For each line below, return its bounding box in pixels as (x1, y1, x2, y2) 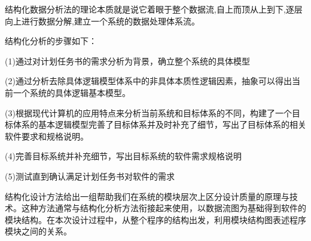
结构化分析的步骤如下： (5, 35, 97, 47)
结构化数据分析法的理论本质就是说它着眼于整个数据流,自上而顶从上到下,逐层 (5, 3, 303, 15)
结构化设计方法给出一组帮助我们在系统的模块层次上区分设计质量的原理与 (5, 190, 289, 202)
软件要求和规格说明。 (5, 129, 89, 142)
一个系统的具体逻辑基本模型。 (13, 86, 130, 98)
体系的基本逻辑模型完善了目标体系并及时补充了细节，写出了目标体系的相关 (13, 118, 306, 131)
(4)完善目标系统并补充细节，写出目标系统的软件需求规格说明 (5, 150, 242, 162)
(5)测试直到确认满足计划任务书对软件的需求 (5, 169, 175, 182)
